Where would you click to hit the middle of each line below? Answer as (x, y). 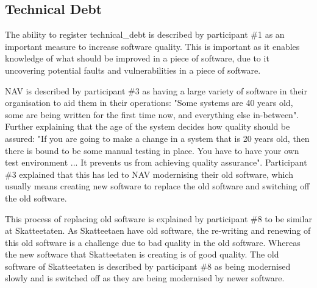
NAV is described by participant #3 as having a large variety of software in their (156, 90)
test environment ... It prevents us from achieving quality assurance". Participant (156, 162)
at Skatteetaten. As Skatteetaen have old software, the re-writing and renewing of (158, 230)
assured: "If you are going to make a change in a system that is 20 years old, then (157, 138)
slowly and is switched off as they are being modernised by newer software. (145, 278)
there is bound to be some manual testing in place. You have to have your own (152, 150)
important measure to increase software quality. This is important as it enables (152, 46)
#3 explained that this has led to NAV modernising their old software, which (149, 174)
